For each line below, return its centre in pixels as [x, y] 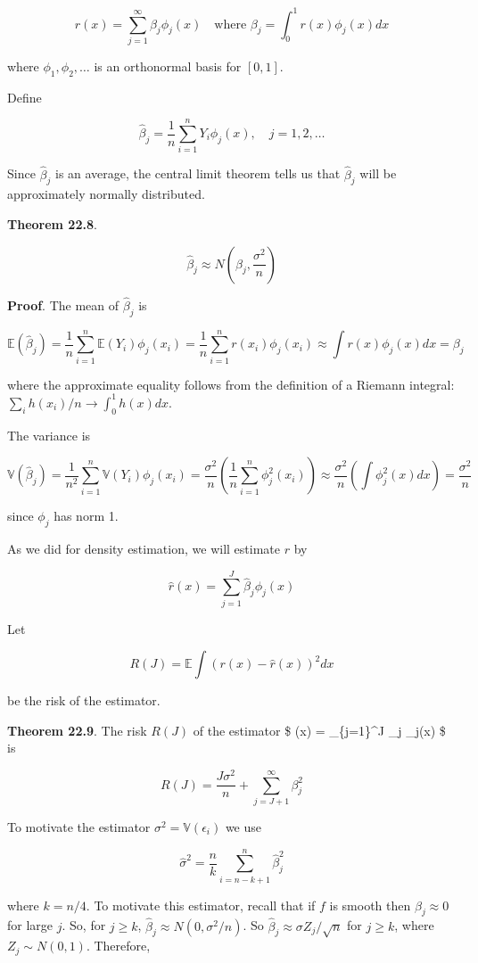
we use [243, 826]
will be [378, 173]
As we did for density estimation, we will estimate [144, 548]
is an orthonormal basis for [168, 66]
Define [25, 97]
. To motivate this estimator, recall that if [201, 905]
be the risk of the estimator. [84, 700]
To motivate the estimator [79, 826]
